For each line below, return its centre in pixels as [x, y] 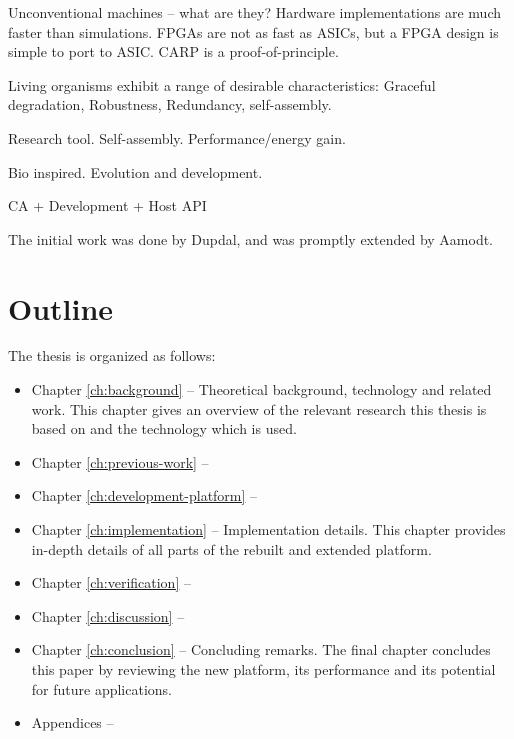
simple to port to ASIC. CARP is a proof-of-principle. [173, 51]
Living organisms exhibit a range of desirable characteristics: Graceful [222, 84]
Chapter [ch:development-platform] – [144, 495]
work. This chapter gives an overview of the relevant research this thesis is [259, 408]
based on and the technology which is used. [164, 428]
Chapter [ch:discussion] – [108, 615]
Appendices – [72, 722]
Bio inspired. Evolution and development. [135, 171]
